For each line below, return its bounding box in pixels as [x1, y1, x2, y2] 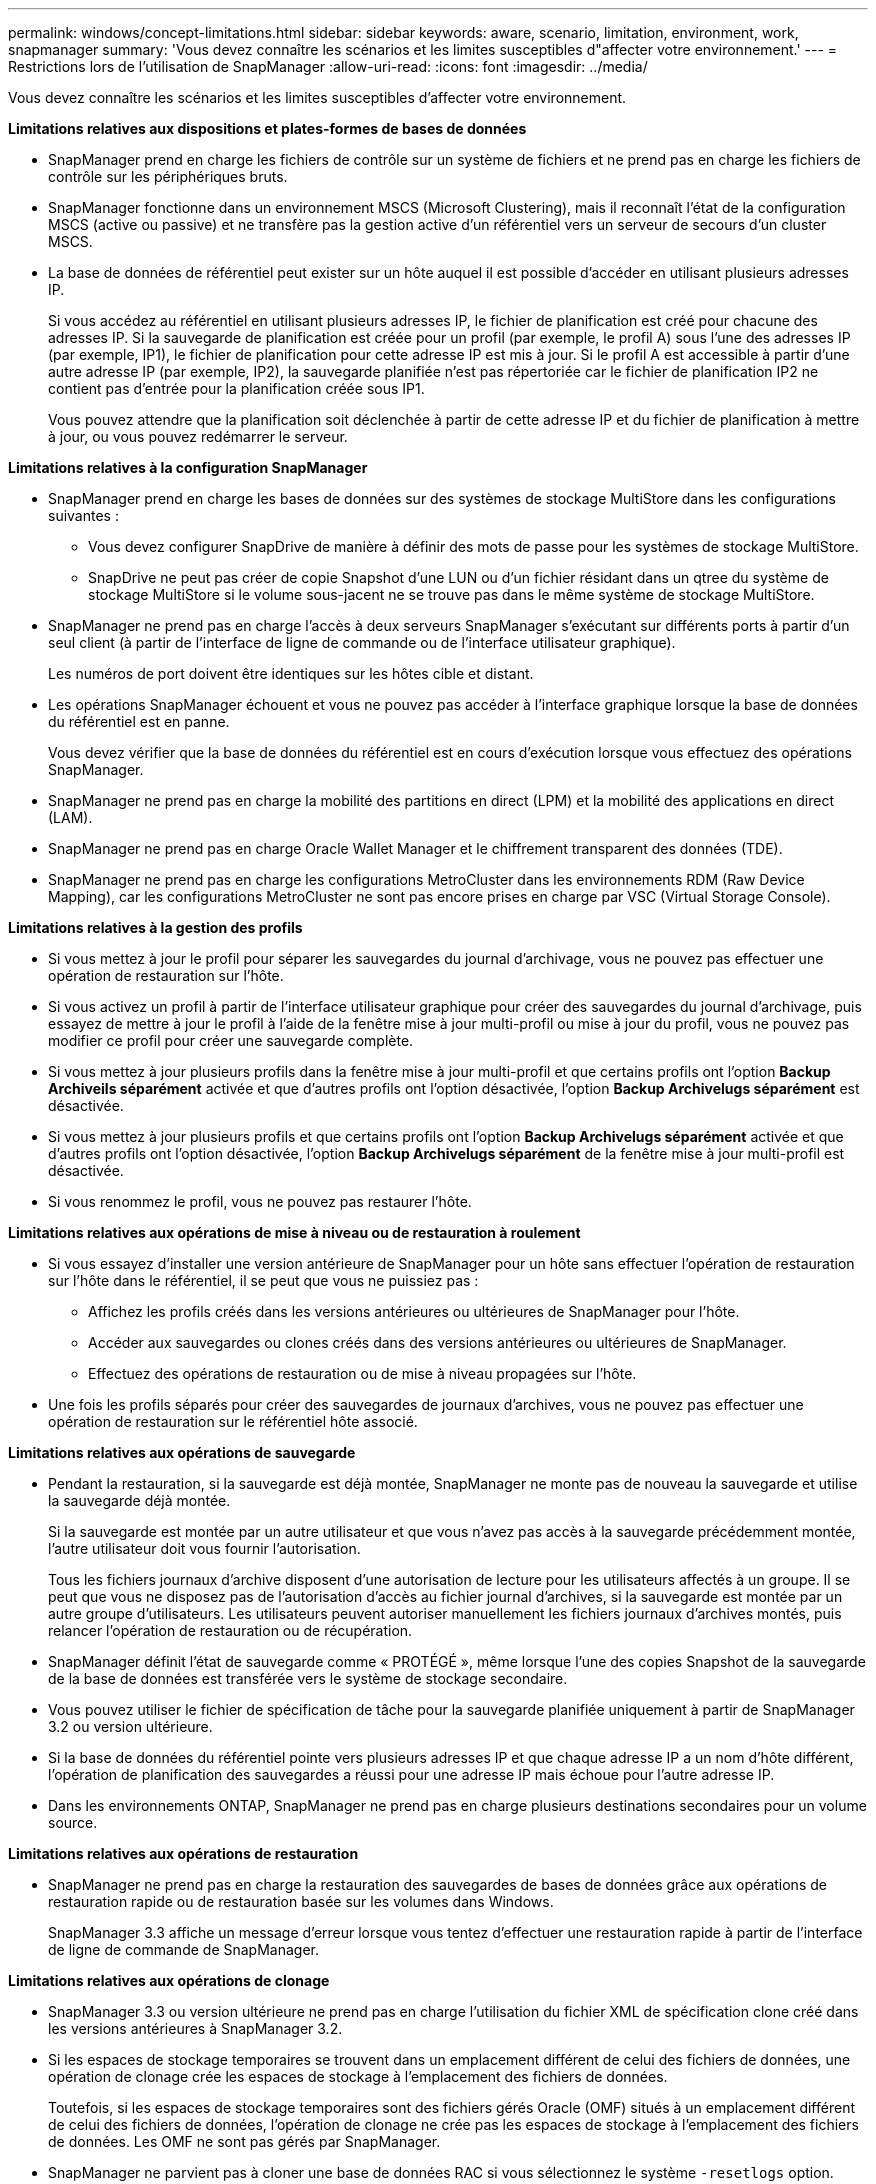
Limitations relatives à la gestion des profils [8, 919, 303, 936]
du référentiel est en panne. [48, 713, 230, 730]
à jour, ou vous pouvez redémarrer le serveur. [48, 428, 348, 445]
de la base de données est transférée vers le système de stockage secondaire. [48, 1670, 568, 1687]
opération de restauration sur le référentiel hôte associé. [48, 1413, 418, 1430]
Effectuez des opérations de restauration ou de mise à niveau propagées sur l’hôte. [88, 1365, 637, 1382]
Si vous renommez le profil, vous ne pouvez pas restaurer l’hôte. [48, 1193, 472, 1210]
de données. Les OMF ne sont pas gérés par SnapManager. [48, 2133, 441, 2150]
